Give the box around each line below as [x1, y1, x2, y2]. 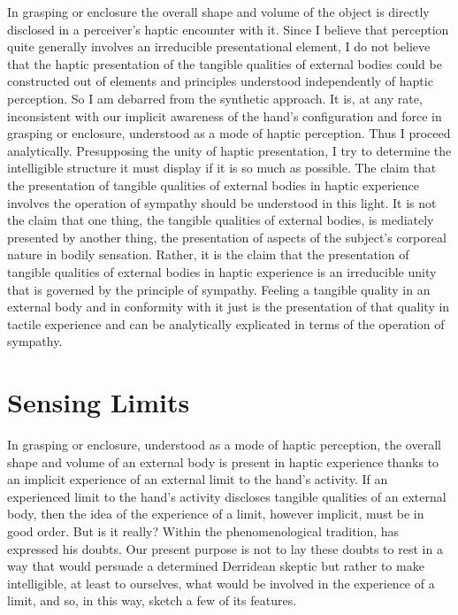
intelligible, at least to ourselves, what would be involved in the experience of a [7, 573, 435, 592]
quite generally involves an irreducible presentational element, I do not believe [7, 37, 431, 56]
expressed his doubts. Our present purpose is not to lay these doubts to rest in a [7, 539, 443, 557]
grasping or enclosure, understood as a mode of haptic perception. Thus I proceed [7, 124, 451, 142]
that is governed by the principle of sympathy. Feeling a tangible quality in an [7, 280, 431, 298]
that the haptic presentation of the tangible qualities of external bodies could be [7, 54, 442, 73]
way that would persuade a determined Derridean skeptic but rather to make [7, 557, 424, 575]
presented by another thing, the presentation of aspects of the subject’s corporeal [7, 227, 447, 246]
